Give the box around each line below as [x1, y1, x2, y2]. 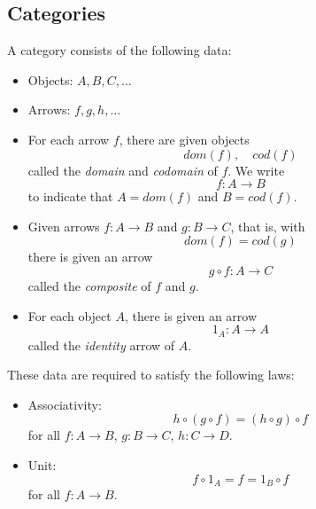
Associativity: [27, 395, 102, 413]
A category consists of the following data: [7, 41, 232, 59]
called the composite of [27, 276, 151, 294]
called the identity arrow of [27, 335, 175, 354]
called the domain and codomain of [27, 161, 218, 179]
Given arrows [27, 216, 100, 235]
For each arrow [27, 129, 110, 148]
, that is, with [230, 216, 305, 235]
